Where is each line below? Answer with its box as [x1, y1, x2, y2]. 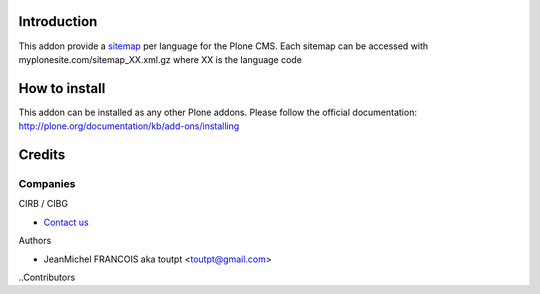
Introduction [18, 13, 98, 30]
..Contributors [18, 271, 76, 283]
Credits [18, 146, 66, 164]
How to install [18, 80, 106, 97]
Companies [18, 176, 76, 190]
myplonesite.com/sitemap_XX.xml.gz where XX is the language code [18, 53, 302, 65]
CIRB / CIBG [18, 198, 69, 210]
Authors [18, 235, 52, 247]
